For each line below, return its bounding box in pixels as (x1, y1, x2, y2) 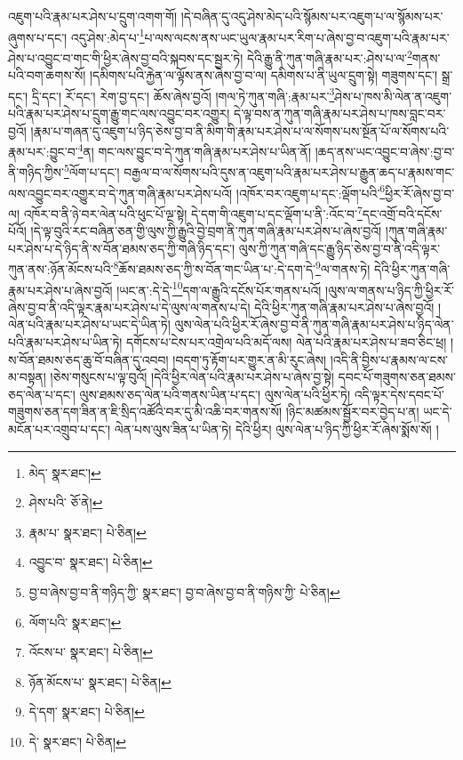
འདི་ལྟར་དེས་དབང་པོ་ (354, 384, 444, 403)
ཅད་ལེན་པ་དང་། (8, 384, 76, 403)
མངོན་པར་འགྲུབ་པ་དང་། (8, 419, 111, 438)
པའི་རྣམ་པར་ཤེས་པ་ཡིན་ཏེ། (8, 333, 123, 351)
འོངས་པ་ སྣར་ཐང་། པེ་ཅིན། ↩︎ (28, 643, 154, 661)
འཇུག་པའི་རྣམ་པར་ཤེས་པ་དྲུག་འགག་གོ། (8, 7, 178, 25)
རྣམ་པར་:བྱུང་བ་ (8, 141, 78, 160)
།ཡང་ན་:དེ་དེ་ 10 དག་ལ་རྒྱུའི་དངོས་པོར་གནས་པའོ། (116, 278, 322, 299)
